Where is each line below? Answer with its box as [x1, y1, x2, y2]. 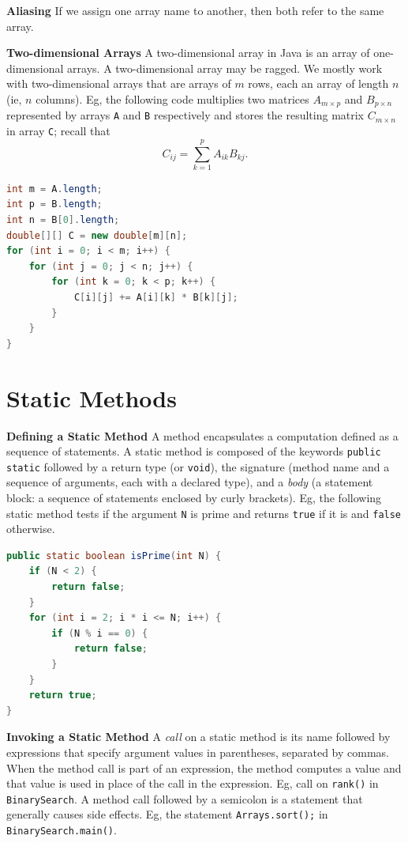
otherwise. [6, 520, 55, 537]
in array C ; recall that [6, 123, 110, 139]
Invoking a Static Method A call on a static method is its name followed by [6, 728, 391, 745]
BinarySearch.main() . [6, 822, 117, 838]
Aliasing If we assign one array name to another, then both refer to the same [6, 2, 384, 18]
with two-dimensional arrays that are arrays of [6, 75, 231, 92]
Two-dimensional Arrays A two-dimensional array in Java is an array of [6, 44, 370, 61]
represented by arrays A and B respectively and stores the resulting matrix [6, 107, 365, 123]
